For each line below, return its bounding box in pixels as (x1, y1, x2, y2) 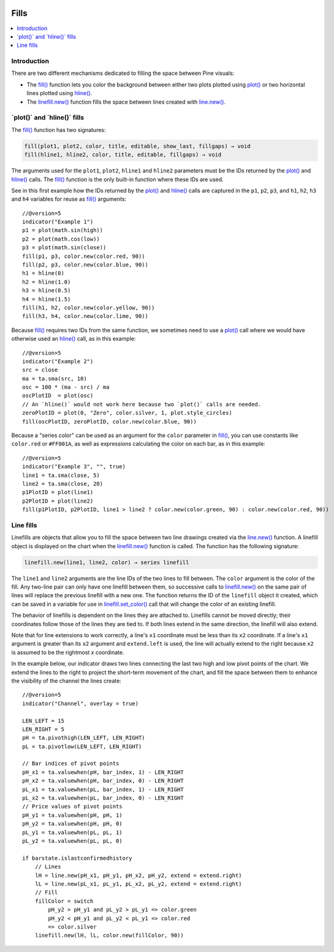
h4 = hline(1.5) (22, 295, 71, 303)
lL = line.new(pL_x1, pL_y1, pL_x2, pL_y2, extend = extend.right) (34, 880, 242, 887)
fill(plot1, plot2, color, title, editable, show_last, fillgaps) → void (24, 142, 251, 150)
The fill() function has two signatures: (11, 126, 107, 133)
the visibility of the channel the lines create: (11, 677, 122, 684)
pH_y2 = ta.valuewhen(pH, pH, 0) (22, 820, 123, 827)
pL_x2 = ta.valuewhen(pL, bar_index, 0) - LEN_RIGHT (22, 795, 184, 802)
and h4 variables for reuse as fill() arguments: (11, 195, 127, 203)
